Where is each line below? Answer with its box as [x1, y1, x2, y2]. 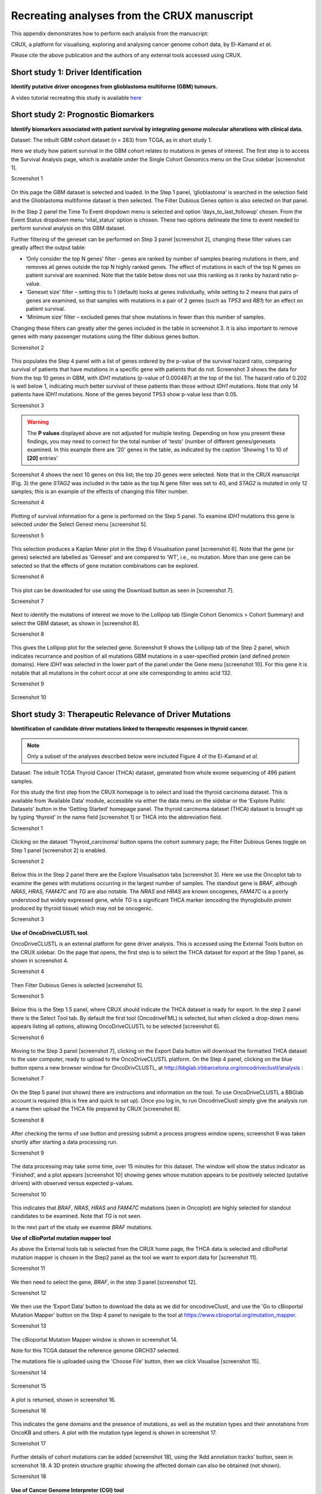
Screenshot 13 [11, 1322, 47, 1330]
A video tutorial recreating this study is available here [11, 94, 142, 101]
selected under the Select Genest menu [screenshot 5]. [11, 521, 147, 528]
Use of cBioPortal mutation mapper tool [11, 1235, 112, 1242]
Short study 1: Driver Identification [11, 68, 143, 78]
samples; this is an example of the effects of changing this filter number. [11, 488, 189, 495]
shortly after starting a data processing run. [11, 1138, 118, 1146]
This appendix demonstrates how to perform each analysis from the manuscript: [11, 30, 209, 37]
